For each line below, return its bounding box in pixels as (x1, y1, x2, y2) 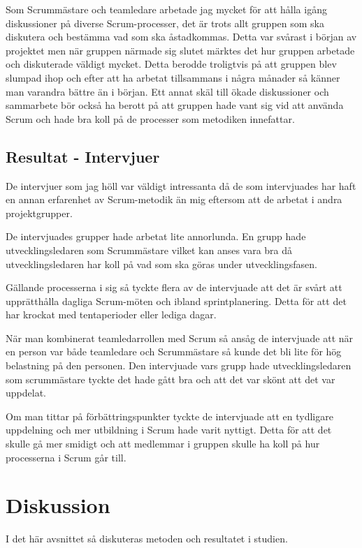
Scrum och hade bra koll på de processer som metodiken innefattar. (6, 111, 295, 126)
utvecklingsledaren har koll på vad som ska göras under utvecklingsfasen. (6, 256, 317, 271)
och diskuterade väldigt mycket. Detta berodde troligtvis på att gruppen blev (6, 57, 337, 71)
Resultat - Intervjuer (6, 145, 160, 167)
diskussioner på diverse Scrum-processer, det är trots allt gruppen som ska (6, 15, 324, 30)
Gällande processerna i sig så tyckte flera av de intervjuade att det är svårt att (6, 280, 342, 295)
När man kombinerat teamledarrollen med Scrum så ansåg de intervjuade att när (6, 330, 354, 345)
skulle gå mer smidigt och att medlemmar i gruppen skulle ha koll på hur (6, 436, 320, 451)
